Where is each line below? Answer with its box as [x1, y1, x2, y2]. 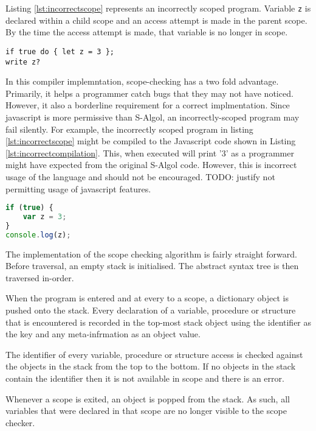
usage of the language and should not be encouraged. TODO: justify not [5, 170, 275, 183]
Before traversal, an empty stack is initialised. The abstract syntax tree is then [5, 259, 299, 272]
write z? [5, 57, 41, 66]
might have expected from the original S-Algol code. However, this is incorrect [5, 158, 297, 171]
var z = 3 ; [22, 212, 67, 221]
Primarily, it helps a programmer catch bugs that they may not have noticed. [5, 86, 294, 99]
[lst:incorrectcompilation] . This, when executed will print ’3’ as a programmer [5, 146, 294, 159]
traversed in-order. [5, 271, 74, 284]
